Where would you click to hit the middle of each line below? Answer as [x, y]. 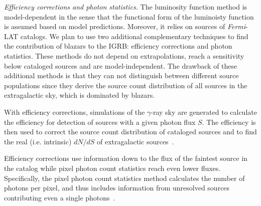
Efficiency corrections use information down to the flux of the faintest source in [126, 158]
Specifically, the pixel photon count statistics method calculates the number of [124, 178]
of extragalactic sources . [136, 141]
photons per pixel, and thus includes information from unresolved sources [117, 188]
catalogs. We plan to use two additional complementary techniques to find [134, 36]
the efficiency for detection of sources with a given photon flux [100, 122]
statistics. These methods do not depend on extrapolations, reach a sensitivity [124, 55]
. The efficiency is [229, 122]
